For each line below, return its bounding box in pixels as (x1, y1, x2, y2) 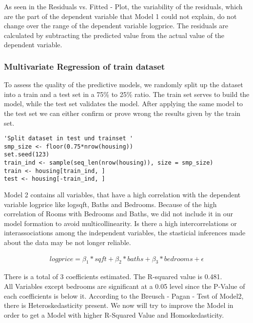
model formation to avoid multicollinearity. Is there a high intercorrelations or (4, 218, 237, 228)
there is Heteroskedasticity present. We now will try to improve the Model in (4, 300, 234, 310)
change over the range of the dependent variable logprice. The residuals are (4, 20, 229, 31)
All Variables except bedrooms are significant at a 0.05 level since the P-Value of (4, 281, 245, 291)
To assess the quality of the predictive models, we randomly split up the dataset (4, 79, 243, 90)
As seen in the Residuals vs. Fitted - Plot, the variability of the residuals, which (4, 1, 243, 11)
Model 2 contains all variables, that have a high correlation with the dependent (4, 190, 241, 200)
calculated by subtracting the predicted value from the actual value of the (4, 30, 225, 40)
